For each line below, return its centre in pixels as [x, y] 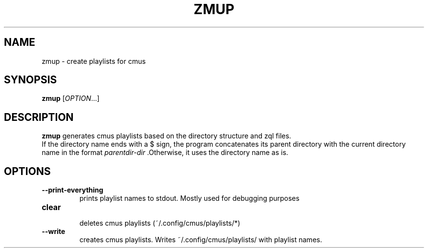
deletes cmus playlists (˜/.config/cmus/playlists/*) [160, 223]
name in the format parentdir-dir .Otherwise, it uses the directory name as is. [165, 153]
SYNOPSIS [31, 80]
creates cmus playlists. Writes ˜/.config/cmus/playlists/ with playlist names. [201, 240]
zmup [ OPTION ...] [71, 98]
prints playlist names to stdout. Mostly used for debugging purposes [189, 198]
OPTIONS [27, 171]
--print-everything [73, 190]
